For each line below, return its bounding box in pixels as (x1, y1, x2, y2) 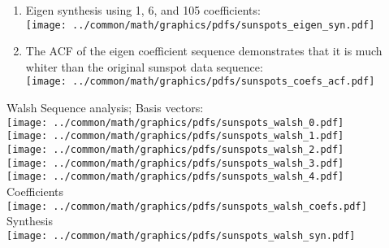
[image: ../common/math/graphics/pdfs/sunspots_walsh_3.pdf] (6, 157, 344, 169)
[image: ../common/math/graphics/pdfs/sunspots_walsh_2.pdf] (6, 144, 344, 155)
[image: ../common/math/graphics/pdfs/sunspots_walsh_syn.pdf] (6, 229, 356, 241)
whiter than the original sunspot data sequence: (25, 58, 263, 75)
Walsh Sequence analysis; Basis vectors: (6, 99, 204, 116)
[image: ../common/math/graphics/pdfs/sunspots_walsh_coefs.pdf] (6, 200, 367, 212)
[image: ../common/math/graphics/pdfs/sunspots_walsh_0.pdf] (6, 116, 344, 128)
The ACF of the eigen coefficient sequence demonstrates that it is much (25, 42, 383, 59)
